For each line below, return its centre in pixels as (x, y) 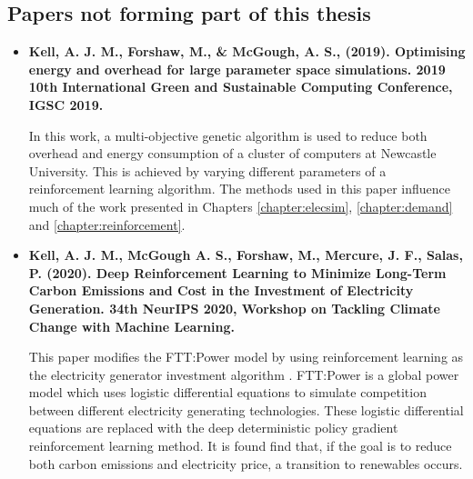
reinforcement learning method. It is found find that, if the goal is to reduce (240, 446)
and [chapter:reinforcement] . (107, 224)
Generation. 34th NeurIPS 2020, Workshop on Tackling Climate (234, 308)
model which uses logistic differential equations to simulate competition (227, 392)
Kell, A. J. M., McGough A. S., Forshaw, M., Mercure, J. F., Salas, (246, 255)
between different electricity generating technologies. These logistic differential (246, 409)
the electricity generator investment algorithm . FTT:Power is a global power (244, 374)
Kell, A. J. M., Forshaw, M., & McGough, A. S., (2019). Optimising (247, 51)
